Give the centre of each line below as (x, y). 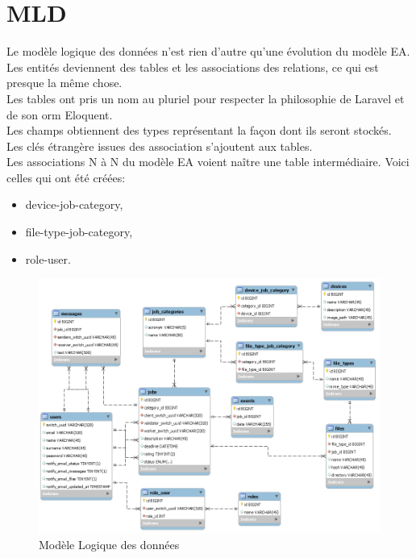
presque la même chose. (64, 83)
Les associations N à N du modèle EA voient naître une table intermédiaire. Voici (208, 162)
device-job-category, (74, 204)
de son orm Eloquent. (60, 114)
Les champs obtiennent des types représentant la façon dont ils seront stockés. (199, 130)
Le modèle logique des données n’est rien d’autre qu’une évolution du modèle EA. (208, 51)
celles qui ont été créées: (66, 177)
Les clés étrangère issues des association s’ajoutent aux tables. (160, 146)
